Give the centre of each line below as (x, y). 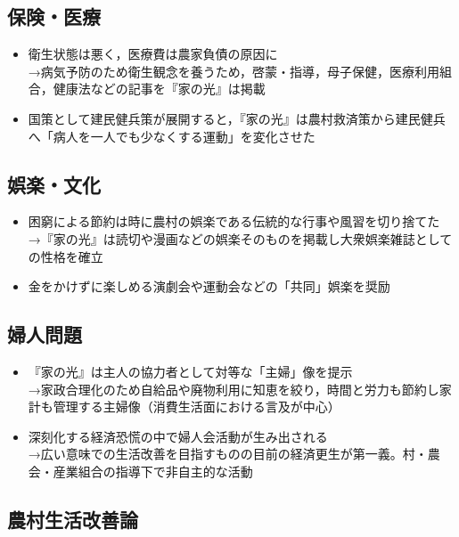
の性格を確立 (66, 256)
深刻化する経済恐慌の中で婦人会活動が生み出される (178, 436)
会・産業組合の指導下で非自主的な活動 (140, 471)
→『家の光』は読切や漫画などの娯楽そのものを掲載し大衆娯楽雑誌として (240, 238)
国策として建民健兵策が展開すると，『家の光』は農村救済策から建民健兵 (237, 118)
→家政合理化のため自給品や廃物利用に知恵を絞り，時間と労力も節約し (234, 389)
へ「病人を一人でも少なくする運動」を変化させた (172, 136)
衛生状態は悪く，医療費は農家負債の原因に (153, 54)
